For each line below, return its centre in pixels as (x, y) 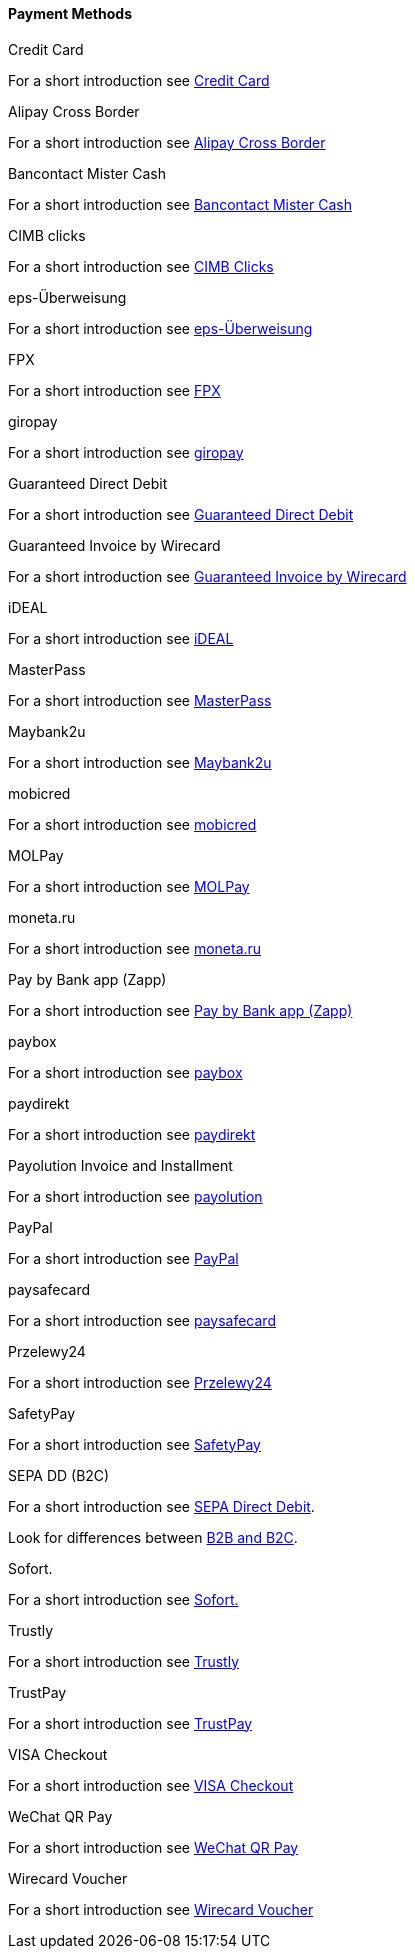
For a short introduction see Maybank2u (140, 762)
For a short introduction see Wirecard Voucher (161, 1909)
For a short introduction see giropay (126, 452)
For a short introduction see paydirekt (132, 1134)
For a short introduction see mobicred (132, 824)
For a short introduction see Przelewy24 (140, 1382)
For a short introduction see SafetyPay (134, 1444)
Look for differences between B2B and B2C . (153, 1537)
